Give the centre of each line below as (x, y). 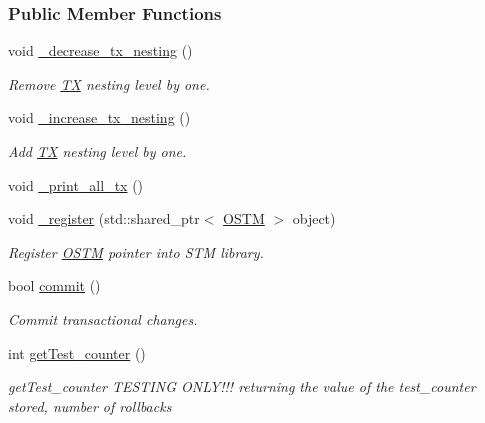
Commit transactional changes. (103, 318)
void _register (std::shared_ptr (104, 218)
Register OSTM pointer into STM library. (136, 251)
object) (314, 218)
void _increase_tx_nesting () (99, 117)
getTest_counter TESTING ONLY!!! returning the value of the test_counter (242, 386)
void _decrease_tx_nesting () (100, 50)
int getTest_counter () (77, 352)
